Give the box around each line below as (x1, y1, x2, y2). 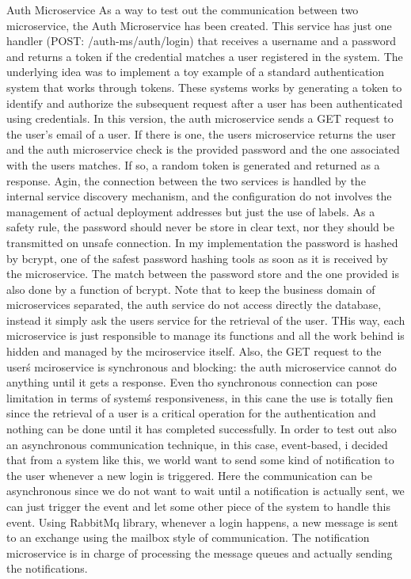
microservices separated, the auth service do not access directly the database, (6, 296, 382, 313)
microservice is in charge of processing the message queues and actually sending (6, 544, 393, 561)
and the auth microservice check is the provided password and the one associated (6, 141, 400, 158)
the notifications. (6, 560, 88, 577)
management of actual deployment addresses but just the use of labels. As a (6, 203, 375, 219)
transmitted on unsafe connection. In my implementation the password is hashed (6, 234, 398, 250)
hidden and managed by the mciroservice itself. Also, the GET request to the (6, 343, 382, 360)
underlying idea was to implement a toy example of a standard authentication (6, 63, 385, 80)
